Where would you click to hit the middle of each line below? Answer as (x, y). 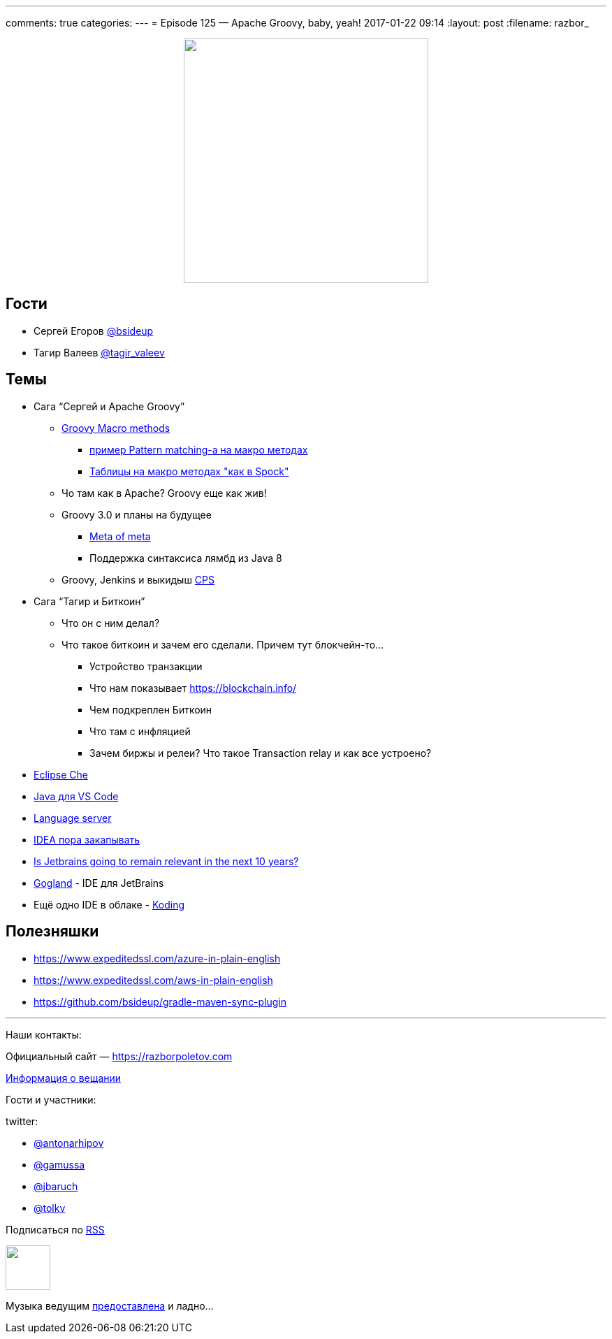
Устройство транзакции (146, 666)
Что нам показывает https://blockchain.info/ (193, 688)
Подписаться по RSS (55, 1229)
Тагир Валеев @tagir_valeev (99, 352)
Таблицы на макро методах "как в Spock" (189, 471)
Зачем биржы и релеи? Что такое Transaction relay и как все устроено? (261, 753)
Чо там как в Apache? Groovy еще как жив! (164, 493)
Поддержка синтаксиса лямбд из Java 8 (186, 558)
